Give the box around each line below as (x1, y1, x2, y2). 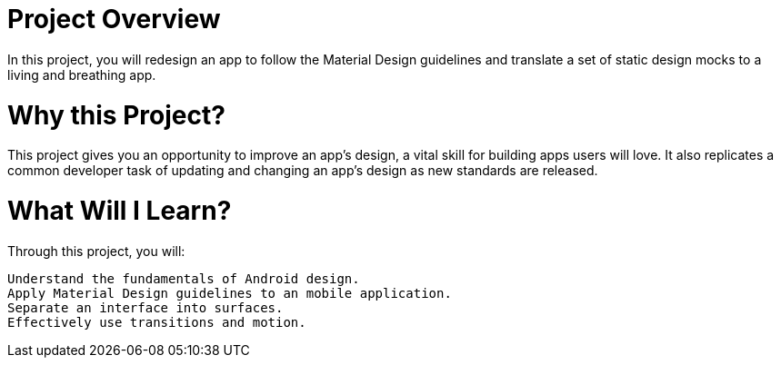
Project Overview (7, 4, 221, 35)
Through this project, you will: (7, 242, 185, 259)
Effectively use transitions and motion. (7, 314, 306, 330)
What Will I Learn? (7, 195, 232, 226)
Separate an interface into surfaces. (7, 300, 284, 315)
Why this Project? (7, 99, 225, 131)
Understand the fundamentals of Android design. (7, 271, 360, 286)
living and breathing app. (7, 66, 156, 83)
